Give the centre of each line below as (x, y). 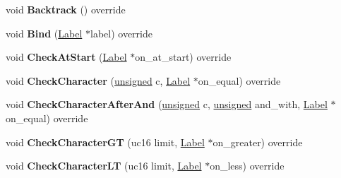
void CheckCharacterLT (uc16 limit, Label (104, 166)
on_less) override (247, 166)
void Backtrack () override (66, 9)
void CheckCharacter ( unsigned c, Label (98, 80)
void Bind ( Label (44, 33)
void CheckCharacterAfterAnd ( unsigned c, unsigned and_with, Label (167, 104)
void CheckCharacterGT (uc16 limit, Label (105, 142)
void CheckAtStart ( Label (66, 57)
